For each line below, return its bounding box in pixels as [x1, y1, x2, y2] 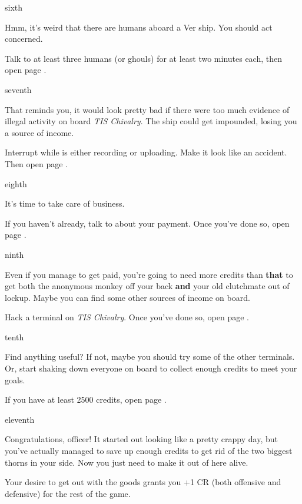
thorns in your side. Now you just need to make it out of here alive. [5, 456, 248, 468]
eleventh [5, 413, 35, 425]
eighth [5, 177, 27, 190]
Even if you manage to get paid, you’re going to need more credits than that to [5, 268, 293, 280]
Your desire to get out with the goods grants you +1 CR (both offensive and [5, 476, 281, 488]
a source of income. [5, 126, 74, 138]
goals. [5, 373, 25, 386]
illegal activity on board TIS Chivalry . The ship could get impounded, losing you [5, 115, 297, 127]
